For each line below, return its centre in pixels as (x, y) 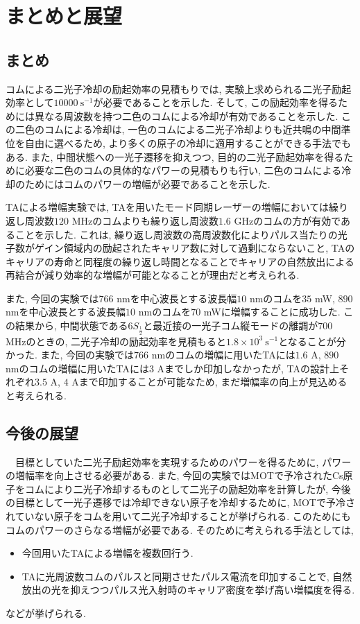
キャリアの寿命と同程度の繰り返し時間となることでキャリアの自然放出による (180, 261)
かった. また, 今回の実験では (70, 355)
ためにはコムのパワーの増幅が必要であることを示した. (147, 183)
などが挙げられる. (46, 613)
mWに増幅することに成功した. (272, 312)
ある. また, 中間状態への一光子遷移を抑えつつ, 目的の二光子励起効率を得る (175, 156)
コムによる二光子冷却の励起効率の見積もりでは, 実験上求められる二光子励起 (179, 88)
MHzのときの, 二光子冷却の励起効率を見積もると (116, 341)
